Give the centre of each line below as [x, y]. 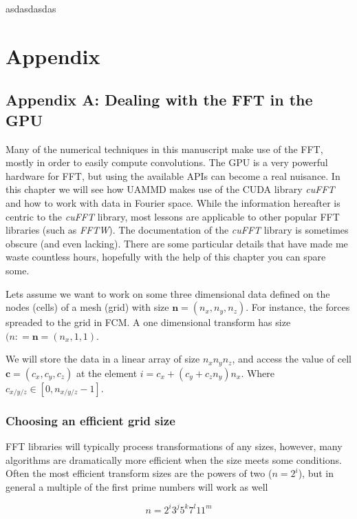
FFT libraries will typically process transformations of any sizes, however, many [174, 446]
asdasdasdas [31, 8]
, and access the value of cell [292, 359]
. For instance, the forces [298, 307]
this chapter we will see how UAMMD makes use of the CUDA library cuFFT [170, 189]
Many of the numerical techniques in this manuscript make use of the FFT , [164, 149]
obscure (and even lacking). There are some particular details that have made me [177, 243]
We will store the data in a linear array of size [103, 359]
